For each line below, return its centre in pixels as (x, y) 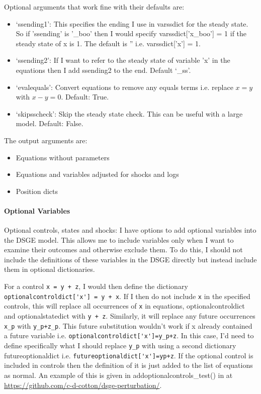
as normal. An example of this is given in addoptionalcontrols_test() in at (118, 375)
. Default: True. (85, 97)
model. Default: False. (50, 123)
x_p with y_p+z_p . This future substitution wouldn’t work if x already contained (128, 325)
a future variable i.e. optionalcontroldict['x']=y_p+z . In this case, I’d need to (129, 335)
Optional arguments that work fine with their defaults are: (94, 7)
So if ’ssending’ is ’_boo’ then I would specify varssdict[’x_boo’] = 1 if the (131, 33)
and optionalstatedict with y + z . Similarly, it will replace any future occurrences (130, 316)
